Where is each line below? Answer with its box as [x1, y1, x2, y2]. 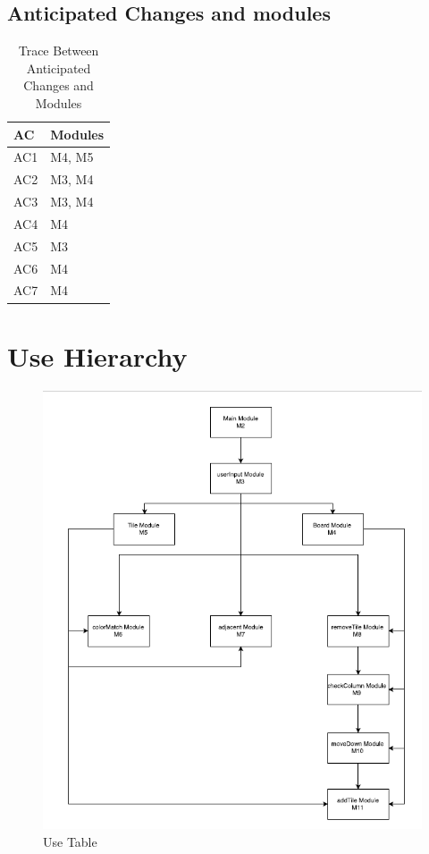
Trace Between [18, 41, 99, 60]
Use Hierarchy [7, 337, 188, 374]
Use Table [43, 832, 97, 850]
